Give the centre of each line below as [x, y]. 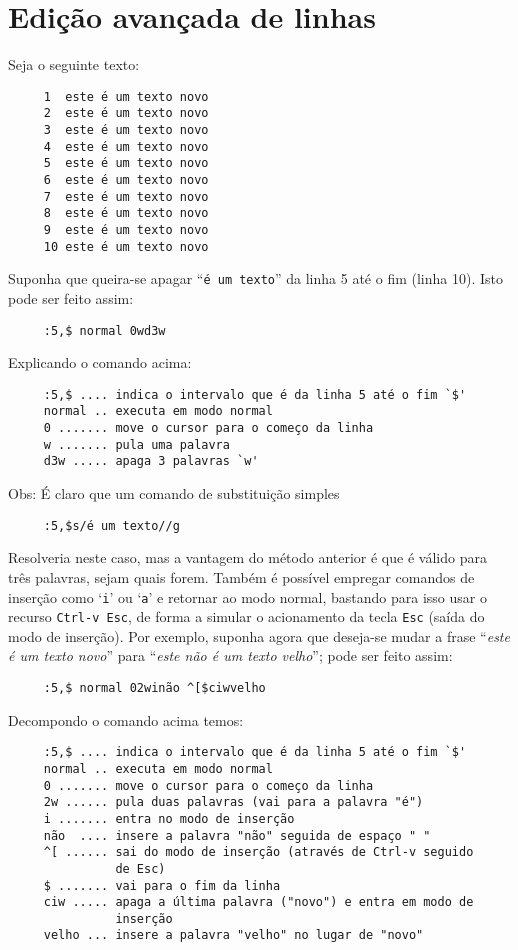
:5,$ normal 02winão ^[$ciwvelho [154, 688]
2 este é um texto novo [126, 113]
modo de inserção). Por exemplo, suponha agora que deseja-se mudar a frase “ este [259, 635]
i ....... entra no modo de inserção [169, 818]
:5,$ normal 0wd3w [104, 330]
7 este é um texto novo [126, 196]
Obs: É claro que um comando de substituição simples [174, 493]
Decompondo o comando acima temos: [126, 719]
